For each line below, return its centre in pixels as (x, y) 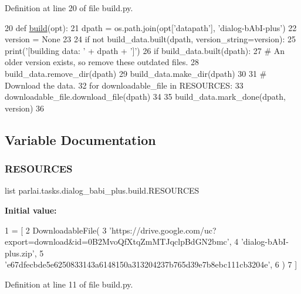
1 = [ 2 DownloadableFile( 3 (56, 230)
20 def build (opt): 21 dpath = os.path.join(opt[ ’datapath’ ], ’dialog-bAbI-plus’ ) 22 (151, 27)
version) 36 (25, 108)
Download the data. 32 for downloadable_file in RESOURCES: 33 (124, 85)
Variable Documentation (80, 139)
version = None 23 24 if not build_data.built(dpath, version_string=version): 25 (150, 39)
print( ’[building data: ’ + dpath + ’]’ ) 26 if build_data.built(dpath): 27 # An (145, 50)
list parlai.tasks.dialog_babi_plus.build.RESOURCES (102, 190)
